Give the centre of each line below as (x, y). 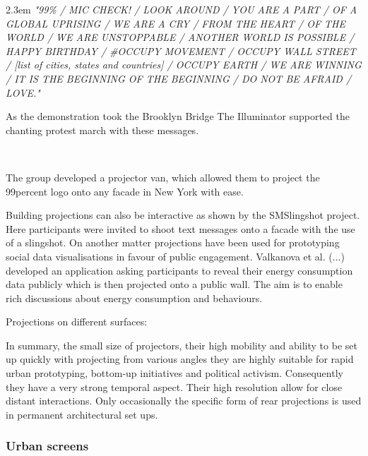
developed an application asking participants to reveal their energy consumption (179, 270)
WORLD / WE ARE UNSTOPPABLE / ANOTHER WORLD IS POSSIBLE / (180, 37)
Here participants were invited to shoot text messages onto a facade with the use (180, 228)
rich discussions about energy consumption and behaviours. (134, 298)
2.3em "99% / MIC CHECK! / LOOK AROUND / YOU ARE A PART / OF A (182, 9)
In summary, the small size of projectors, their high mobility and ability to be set (182, 345)
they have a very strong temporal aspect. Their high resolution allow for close (174, 386)
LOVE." (23, 92)
